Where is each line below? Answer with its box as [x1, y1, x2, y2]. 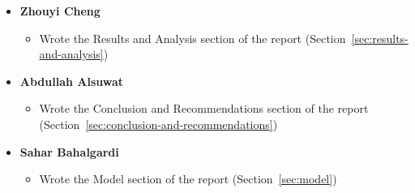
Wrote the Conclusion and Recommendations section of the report [39, 100, 369, 117]
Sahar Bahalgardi [19, 143, 119, 160]
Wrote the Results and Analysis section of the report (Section [39, 29, 346, 46]
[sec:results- [351, 29, 409, 46]
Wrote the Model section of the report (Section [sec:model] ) [39, 170, 337, 187]
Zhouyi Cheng [19, 2, 101, 19]
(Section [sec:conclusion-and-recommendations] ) [39, 115, 278, 132]
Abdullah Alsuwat [19, 72, 124, 89]
